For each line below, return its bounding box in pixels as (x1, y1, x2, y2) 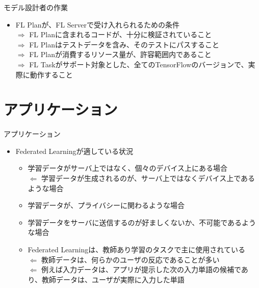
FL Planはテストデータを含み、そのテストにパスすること (29, 39, 219, 49)
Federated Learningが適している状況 (15, 145, 134, 156)
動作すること (30, 69, 73, 80)
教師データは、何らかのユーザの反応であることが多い (41, 254, 220, 265)
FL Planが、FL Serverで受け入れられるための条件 (15, 19, 180, 30)
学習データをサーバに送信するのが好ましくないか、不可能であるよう (28, 217, 256, 227)
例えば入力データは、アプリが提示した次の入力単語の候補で (41, 264, 241, 275)
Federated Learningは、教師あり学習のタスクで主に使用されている (28, 244, 245, 255)
